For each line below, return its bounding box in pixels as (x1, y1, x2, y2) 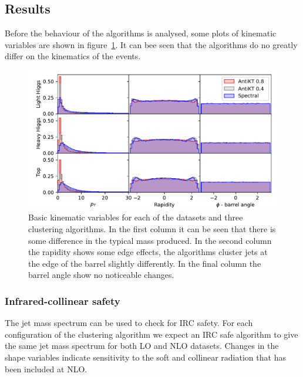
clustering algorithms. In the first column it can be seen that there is (28, 223, 276, 235)
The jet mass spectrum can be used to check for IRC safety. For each (5, 317, 253, 329)
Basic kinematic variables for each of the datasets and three (28, 211, 243, 223)
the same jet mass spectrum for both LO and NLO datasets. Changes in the (5, 339, 279, 352)
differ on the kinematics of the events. (5, 50, 141, 62)
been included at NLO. (5, 362, 87, 375)
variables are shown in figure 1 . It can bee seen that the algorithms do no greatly (5, 38, 298, 50)
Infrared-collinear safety (5, 293, 120, 308)
